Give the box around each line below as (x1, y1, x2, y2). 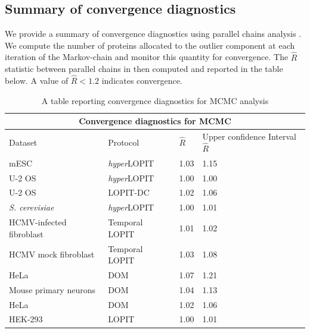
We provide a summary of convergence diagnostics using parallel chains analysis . (5, 27, 302, 40)
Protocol (108, 136, 139, 148)
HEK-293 (9, 313, 43, 325)
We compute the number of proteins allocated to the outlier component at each (5, 39, 295, 51)
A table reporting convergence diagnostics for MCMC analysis (41, 94, 269, 106)
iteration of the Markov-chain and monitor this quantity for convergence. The (5, 51, 289, 63)
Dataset (9, 136, 38, 148)
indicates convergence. (101, 74, 182, 87)
